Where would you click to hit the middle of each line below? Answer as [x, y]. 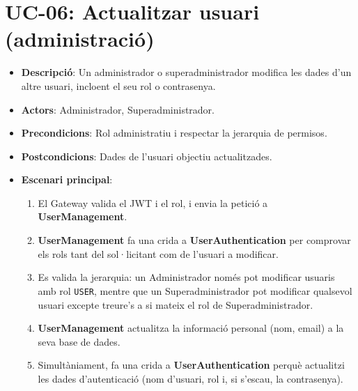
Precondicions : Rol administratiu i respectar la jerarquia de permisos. [174, 133]
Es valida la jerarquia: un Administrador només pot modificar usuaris [186, 277]
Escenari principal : [67, 179]
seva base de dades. [79, 341]
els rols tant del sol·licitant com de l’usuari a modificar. [158, 253]
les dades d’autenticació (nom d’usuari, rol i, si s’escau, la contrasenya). [190, 378]
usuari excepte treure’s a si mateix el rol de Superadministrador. [176, 304]
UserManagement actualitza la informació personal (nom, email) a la [191, 328]
